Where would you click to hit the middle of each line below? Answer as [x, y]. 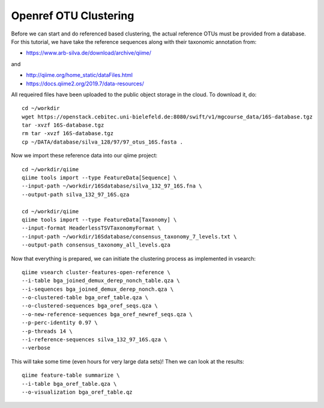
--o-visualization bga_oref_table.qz [77, 392]
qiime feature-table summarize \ [71, 375]
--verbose [36, 348]
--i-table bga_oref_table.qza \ [69, 384]
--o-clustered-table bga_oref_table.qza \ [85, 298]
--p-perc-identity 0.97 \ [60, 323]
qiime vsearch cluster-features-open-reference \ [96, 272]
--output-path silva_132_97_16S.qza [76, 194]
